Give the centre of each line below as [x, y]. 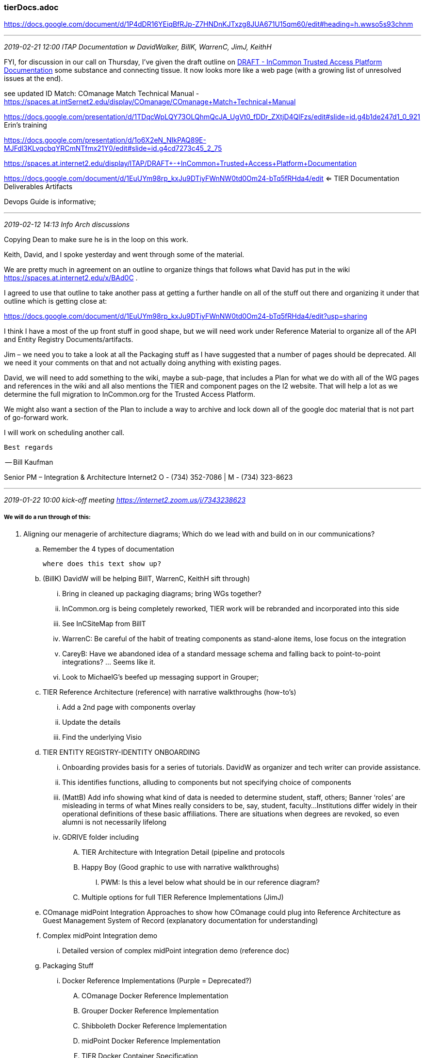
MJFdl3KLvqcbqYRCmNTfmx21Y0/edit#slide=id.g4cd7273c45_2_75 [113, 148]
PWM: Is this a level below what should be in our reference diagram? [211, 882]
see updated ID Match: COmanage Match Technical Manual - [102, 94]
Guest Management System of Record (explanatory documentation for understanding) [180, 921]
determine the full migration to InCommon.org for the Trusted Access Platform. [130, 394]
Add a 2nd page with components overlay [129, 707]
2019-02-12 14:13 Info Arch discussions [67, 225]
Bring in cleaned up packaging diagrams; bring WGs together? [162, 594]
